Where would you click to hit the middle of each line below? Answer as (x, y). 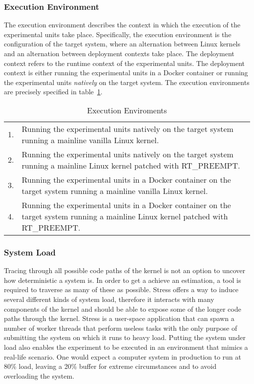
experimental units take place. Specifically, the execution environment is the (118, 34)
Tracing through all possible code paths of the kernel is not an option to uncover (125, 270)
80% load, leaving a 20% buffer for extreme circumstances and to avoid (110, 366)
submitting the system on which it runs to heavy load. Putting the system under (125, 337)
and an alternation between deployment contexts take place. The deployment (119, 53)
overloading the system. (39, 375)
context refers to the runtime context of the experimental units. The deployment (125, 63)
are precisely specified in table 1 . (53, 92)
